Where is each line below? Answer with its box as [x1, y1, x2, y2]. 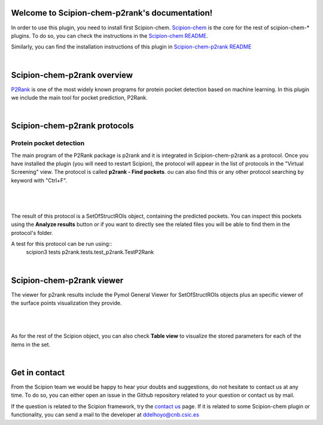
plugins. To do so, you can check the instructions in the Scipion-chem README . [11, 32, 209, 39]
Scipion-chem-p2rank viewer [11, 275, 124, 285]
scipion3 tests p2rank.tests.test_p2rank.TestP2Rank [26, 249, 154, 256]
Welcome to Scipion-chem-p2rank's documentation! [11, 8, 213, 18]
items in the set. [11, 340, 51, 348]
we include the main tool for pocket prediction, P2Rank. [11, 94, 148, 101]
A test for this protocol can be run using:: [11, 240, 112, 248]
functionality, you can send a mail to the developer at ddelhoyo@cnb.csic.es [11, 411, 200, 418]
